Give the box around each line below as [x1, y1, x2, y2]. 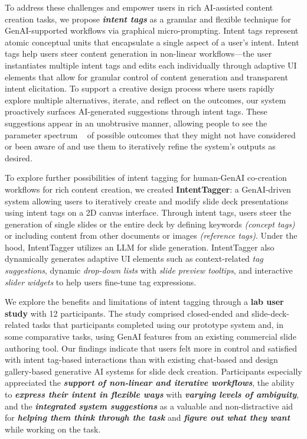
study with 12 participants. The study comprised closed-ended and [5, 307, 249, 319]
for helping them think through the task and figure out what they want [5, 411, 290, 424]
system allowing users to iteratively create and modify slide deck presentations [5, 194, 289, 207]
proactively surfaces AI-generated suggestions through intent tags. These [5, 105, 267, 118]
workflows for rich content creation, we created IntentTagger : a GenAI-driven [5, 183, 291, 195]
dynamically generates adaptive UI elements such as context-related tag [5, 252, 263, 265]
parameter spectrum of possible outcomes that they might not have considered [5, 128, 296, 141]
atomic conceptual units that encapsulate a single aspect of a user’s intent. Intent [5, 35, 299, 48]
